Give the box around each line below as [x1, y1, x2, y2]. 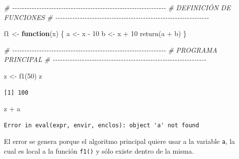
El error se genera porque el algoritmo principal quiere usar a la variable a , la [4, 136, 235, 146]
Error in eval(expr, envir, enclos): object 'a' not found [4, 121, 199, 129]
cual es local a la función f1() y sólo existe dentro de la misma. [4, 146, 194, 156]
